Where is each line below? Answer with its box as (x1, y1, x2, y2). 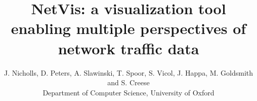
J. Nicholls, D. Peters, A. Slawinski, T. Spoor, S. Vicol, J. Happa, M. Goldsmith (4, 67, 253, 78)
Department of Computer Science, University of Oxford (42, 87, 215, 97)
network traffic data (58, 38, 199, 58)
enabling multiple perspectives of (11, 18, 246, 39)
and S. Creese (107, 77, 150, 88)
